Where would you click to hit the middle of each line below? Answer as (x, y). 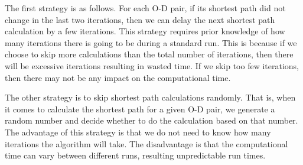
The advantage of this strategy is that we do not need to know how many (138, 132)
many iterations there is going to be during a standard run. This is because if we (151, 42)
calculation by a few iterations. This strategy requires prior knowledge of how (145, 31)
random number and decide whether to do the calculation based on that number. (151, 120)
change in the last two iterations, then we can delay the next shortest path (140, 19)
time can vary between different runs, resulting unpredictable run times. (135, 155)
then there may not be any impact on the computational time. (118, 77)
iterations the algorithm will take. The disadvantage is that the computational (146, 143)
